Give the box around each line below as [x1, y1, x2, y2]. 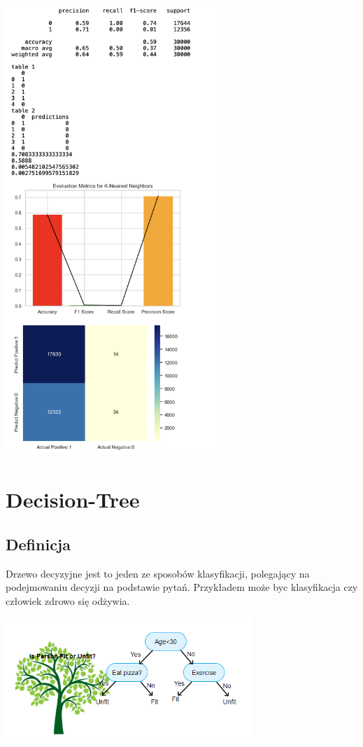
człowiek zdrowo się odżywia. [6, 593, 130, 608]
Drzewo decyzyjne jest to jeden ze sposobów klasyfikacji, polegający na [6, 566, 310, 580]
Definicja [6, 533, 71, 554]
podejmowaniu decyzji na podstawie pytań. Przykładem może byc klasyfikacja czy [6, 580, 358, 594]
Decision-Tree [6, 485, 140, 514]
